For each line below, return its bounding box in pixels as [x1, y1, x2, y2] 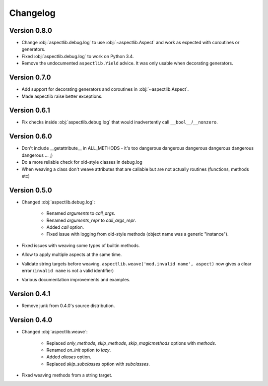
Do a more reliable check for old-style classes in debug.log [21, 159, 142, 165]
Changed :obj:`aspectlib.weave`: [21, 329, 88, 335]
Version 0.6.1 [9, 106, 50, 115]
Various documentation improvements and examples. [21, 277, 131, 283]
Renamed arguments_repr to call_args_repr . [46, 217, 136, 223]
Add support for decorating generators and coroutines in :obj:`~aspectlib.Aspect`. [21, 86, 189, 92]
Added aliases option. [46, 354, 91, 360]
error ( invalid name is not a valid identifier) [21, 267, 114, 273]
